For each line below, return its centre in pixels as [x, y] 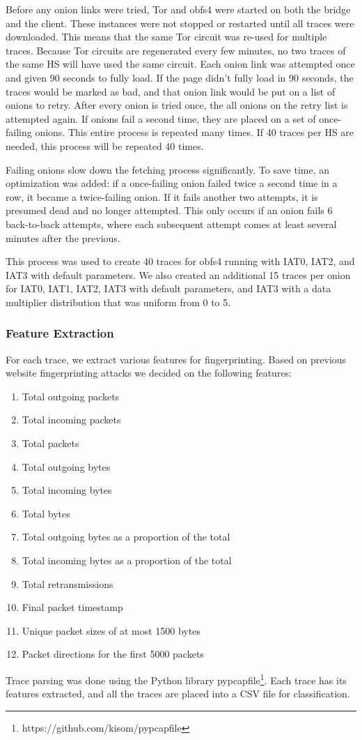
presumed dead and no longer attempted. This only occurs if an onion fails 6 [169, 210]
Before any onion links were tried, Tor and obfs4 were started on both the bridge [178, 9]
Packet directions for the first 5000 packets [113, 654]
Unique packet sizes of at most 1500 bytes [111, 630]
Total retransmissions [68, 583]
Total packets [50, 443]
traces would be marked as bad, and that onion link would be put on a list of [171, 91]
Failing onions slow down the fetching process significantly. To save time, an [168, 169]
